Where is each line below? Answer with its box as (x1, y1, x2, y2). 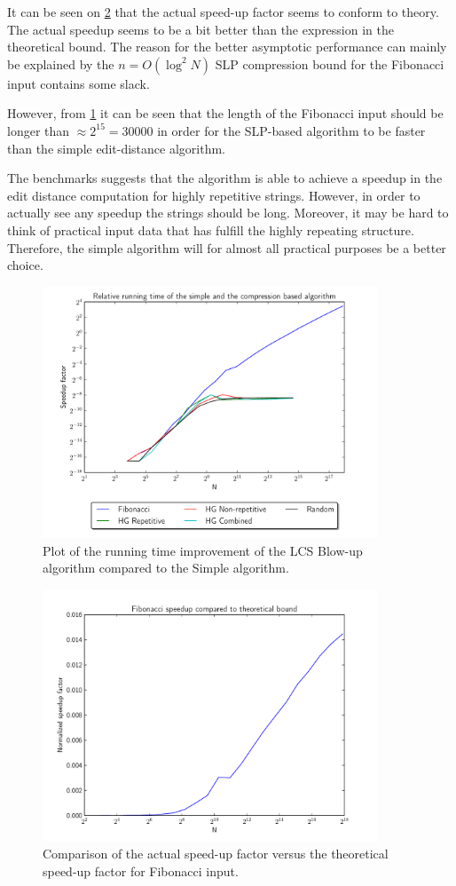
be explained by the (7, 54, 114, 73)
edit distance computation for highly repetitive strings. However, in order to (7, 186, 421, 204)
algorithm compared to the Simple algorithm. (43, 558, 289, 577)
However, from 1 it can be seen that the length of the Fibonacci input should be (7, 104, 444, 123)
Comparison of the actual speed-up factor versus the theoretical (43, 844, 389, 862)
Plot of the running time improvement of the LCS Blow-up (43, 541, 363, 559)
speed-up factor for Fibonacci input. (43, 861, 239, 880)
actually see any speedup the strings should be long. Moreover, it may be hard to (7, 203, 449, 222)
